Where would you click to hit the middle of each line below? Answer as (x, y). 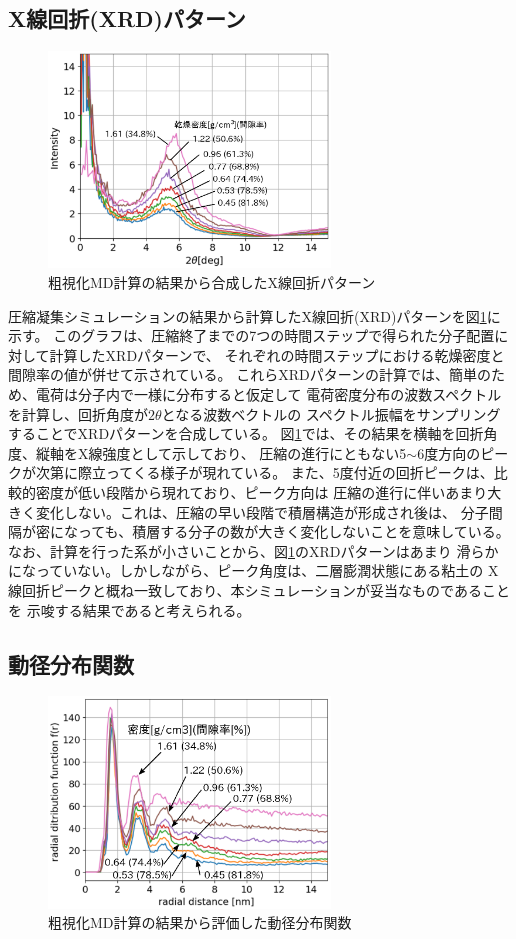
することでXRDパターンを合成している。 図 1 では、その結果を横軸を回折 (246, 433)
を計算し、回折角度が (78, 413)
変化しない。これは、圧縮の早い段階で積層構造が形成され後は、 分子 (262, 511)
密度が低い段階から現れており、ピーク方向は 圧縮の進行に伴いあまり (261, 492)
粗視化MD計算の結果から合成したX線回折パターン (212, 282)
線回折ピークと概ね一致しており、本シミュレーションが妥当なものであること (259, 589)
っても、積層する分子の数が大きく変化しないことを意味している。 (293, 531)
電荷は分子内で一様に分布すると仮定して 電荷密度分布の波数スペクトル (268, 394)
